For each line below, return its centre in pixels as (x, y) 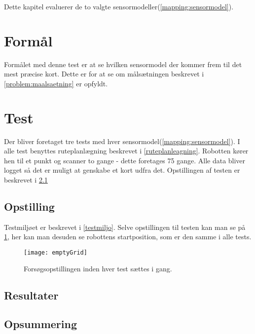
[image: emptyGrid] (55, 252)
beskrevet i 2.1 (26, 180)
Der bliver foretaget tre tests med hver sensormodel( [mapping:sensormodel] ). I (122, 141)
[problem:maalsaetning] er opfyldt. (56, 83)
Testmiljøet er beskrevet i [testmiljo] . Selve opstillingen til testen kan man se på (125, 227)
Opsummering (40, 324)
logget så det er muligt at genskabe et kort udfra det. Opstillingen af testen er (122, 170)
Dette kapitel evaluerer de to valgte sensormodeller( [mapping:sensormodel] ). (119, 6)
